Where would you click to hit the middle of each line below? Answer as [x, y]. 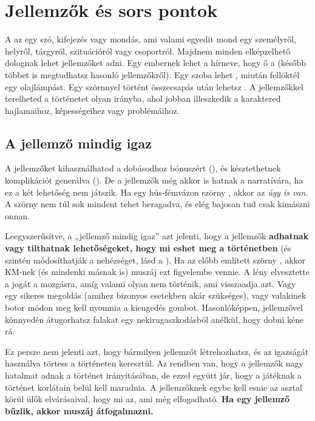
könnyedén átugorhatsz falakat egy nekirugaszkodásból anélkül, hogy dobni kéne [154, 319]
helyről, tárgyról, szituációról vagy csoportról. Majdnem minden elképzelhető [148, 51]
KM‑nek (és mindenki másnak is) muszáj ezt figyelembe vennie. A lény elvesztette [157, 272]
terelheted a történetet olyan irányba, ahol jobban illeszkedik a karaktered [143, 98]
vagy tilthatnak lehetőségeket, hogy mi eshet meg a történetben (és [148, 248]
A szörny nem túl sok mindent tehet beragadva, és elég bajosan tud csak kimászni [157, 204]
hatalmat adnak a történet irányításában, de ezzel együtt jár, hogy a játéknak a [154, 375]
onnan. [18, 215]
